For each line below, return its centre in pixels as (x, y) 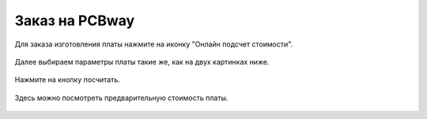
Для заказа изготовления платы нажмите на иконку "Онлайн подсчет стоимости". (154, 44)
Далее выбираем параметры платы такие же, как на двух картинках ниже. (142, 61)
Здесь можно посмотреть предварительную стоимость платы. (121, 98)
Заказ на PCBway (75, 20)
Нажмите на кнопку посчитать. (67, 80)
